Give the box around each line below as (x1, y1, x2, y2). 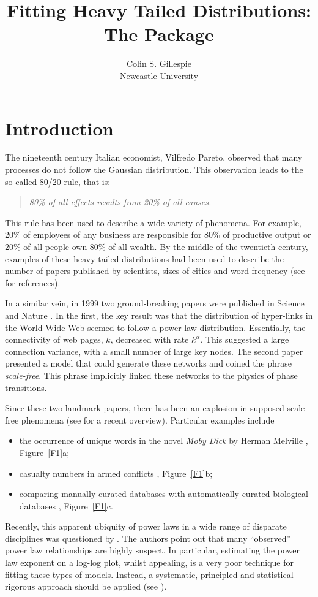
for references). (5, 276, 61, 289)
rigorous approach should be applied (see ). (5, 580, 167, 593)
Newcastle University (119, 69, 199, 82)
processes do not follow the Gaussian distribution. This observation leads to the (5, 163, 303, 176)
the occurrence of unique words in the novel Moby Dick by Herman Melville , (19, 434, 308, 447)
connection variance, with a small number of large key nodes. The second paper (5, 344, 303, 357)
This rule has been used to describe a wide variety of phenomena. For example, (5, 216, 301, 229)
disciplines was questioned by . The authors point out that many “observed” (5, 531, 291, 544)
